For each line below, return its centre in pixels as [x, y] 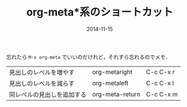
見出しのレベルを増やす [42, 72]
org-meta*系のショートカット [100, 12]
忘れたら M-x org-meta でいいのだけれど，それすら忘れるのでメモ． [88, 56]
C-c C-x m [162, 94]
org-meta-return [116, 94]
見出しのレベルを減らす [42, 83]
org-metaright [112, 72]
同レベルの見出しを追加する [48, 95]
